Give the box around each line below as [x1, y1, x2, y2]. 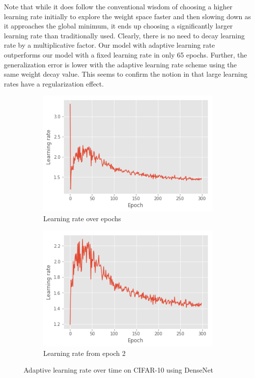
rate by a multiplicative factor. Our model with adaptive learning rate [4, 40, 215, 50]
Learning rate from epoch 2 [43, 348, 126, 358]
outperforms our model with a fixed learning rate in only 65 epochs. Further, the [4, 49, 247, 59]
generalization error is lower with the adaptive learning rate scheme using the [4, 59, 237, 69]
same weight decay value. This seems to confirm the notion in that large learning [4, 69, 248, 79]
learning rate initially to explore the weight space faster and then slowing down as [4, 11, 251, 21]
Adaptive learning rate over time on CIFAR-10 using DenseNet [24, 364, 213, 375]
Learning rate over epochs [43, 213, 121, 223]
